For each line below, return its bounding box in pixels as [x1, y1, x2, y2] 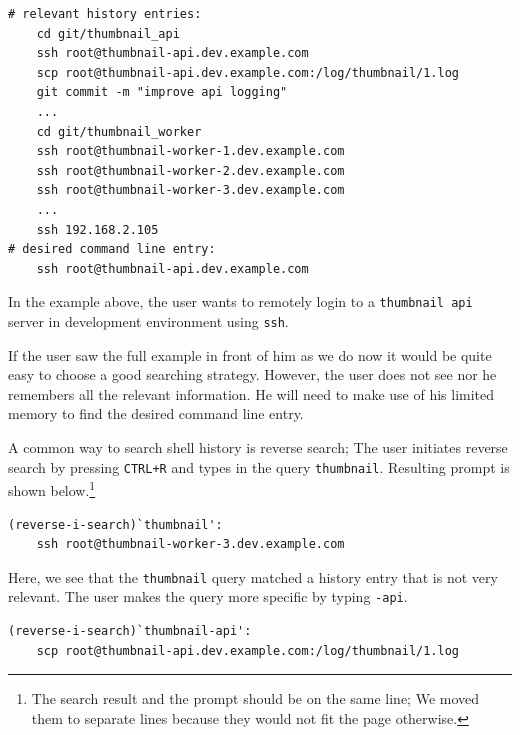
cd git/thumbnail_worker [36, 124, 202, 139]
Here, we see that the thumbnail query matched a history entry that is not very [8, 566, 498, 587]
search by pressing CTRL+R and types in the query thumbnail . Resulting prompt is [8, 456, 510, 477]
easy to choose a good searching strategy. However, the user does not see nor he [8, 364, 497, 385]
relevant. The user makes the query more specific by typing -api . [8, 586, 408, 607]
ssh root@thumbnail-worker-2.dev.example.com [36, 163, 345, 178]
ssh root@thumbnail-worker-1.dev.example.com [36, 144, 345, 159]
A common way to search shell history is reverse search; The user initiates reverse [8, 437, 508, 457]
